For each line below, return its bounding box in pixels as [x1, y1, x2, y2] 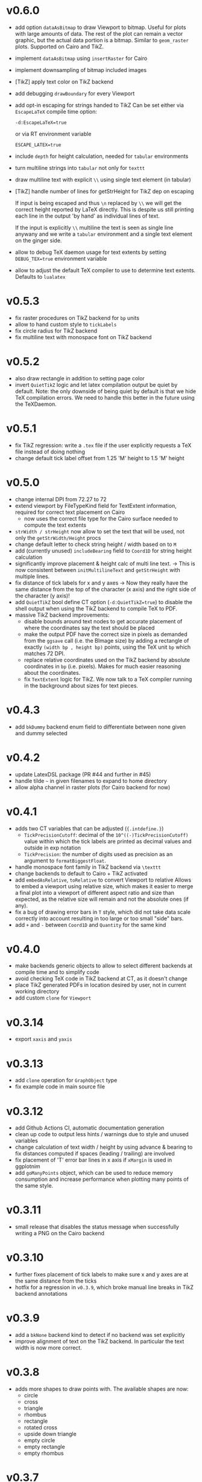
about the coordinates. [24, 669, 81, 676]
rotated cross [24, 1424, 57, 1431]
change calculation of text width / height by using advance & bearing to [14, 1143, 193, 1151]
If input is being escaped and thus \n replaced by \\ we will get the [14, 199, 182, 206]
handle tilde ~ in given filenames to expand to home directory [14, 777, 167, 784]
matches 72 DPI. [24, 649, 65, 657]
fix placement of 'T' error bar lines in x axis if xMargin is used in [14, 1156, 172, 1164]
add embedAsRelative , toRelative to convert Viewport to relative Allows [14, 876, 192, 883]
